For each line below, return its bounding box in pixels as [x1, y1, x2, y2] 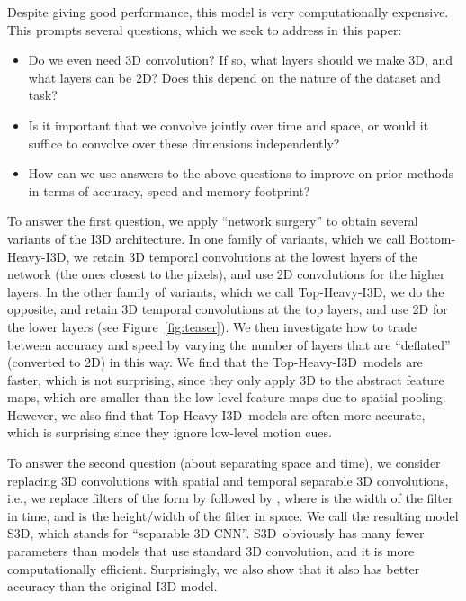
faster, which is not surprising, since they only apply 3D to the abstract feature [7, 370, 444, 389]
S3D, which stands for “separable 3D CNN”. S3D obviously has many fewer [7, 524, 425, 543]
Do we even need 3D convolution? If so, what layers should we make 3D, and [28, 50, 453, 69]
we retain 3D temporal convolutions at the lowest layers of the [74, 247, 417, 265]
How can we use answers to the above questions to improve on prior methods [28, 164, 454, 183]
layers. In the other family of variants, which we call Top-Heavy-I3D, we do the [7, 282, 444, 300]
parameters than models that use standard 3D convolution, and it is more [7, 542, 415, 561]
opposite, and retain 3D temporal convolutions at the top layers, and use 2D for [7, 300, 448, 318]
